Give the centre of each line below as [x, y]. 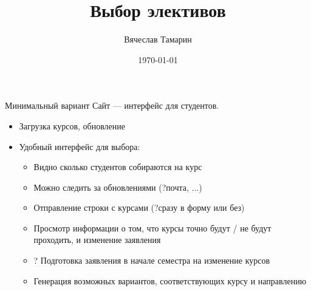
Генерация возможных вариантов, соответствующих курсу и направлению [170, 280]
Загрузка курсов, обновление [72, 125]
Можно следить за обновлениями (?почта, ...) [118, 187]
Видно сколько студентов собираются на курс [118, 167]
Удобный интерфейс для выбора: [80, 146]
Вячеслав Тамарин [158, 39]
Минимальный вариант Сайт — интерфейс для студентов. [112, 105]
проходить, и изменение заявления [97, 240]
